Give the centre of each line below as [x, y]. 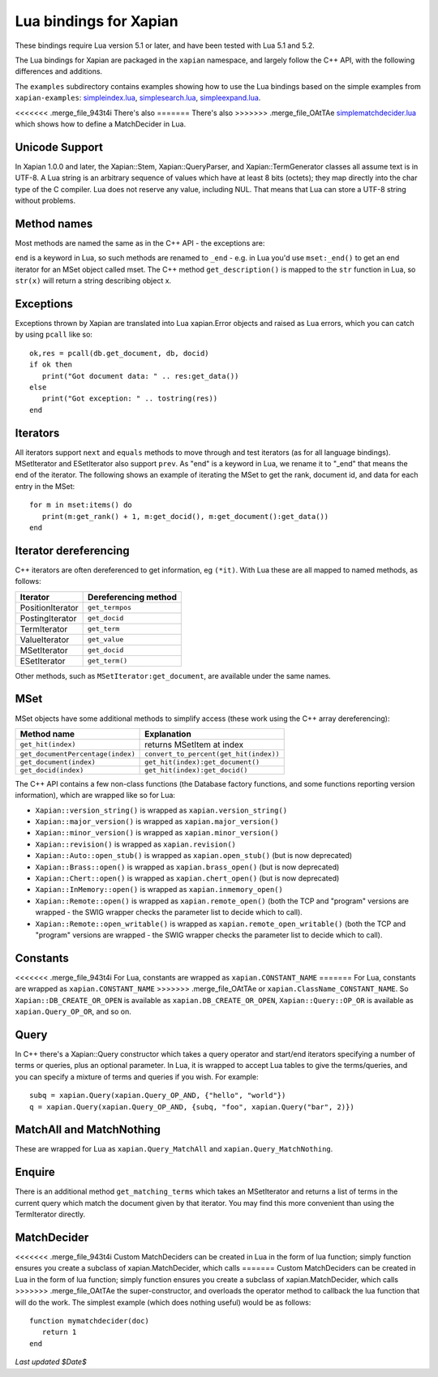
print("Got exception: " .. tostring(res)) [130, 399]
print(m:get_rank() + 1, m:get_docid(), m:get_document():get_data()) [185, 516]
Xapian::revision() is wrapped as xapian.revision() [136, 844]
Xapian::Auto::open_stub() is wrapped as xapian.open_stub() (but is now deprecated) [194, 856]
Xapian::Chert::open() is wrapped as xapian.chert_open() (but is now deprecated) [187, 878]
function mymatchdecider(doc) [90, 1321]
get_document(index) [58, 762]
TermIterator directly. [50, 1214]
